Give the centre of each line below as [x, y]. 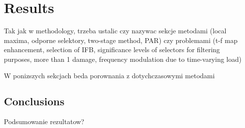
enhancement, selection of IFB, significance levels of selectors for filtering [112, 50]
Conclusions [34, 101]
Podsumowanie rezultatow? [44, 121]
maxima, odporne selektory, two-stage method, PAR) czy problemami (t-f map [121, 40]
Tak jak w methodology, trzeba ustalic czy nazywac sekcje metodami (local [115, 31]
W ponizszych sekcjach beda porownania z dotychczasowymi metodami [109, 75]
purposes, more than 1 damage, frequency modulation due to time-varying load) [123, 59]
